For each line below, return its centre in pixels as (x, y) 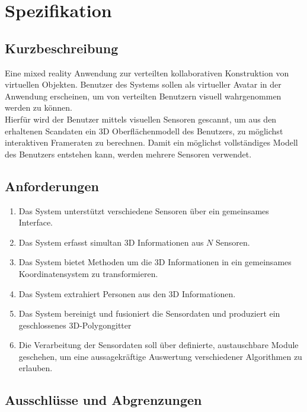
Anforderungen (52, 186)
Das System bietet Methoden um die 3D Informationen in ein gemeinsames (155, 262)
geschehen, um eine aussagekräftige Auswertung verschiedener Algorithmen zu (160, 356)
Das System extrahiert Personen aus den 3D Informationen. (127, 293)
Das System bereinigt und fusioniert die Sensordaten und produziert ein (149, 313)
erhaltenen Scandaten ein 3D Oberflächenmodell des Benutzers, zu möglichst (144, 131)
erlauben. (36, 368)
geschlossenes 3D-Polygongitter (75, 325)
